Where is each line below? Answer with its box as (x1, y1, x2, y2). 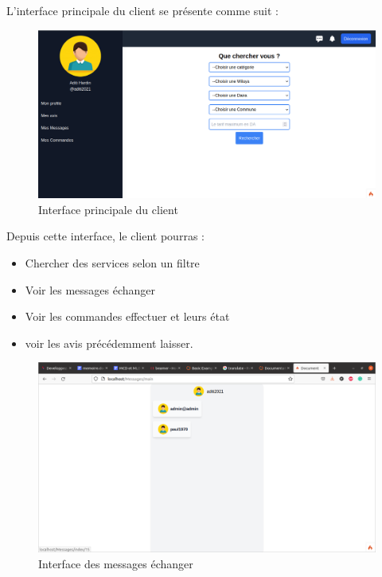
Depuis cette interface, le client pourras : (6, 228, 205, 244)
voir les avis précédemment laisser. (25, 334, 193, 351)
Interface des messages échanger (38, 555, 193, 571)
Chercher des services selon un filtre (25, 254, 200, 271)
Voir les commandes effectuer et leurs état (25, 308, 230, 325)
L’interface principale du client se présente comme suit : (6, 2, 279, 18)
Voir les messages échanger (25, 281, 156, 298)
